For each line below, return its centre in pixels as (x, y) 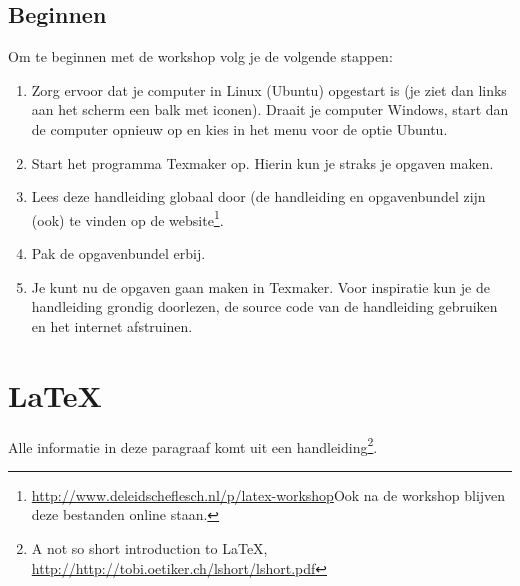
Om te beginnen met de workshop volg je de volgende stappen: (200, 56)
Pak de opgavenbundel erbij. (118, 253)
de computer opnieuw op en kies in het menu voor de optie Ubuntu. (239, 128)
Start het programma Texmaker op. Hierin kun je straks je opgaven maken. (262, 162)
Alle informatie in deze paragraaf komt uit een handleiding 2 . (193, 445)
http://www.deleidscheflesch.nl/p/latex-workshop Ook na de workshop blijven (268, 494)
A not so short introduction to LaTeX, (149, 547)
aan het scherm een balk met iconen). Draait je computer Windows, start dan (270, 109)
